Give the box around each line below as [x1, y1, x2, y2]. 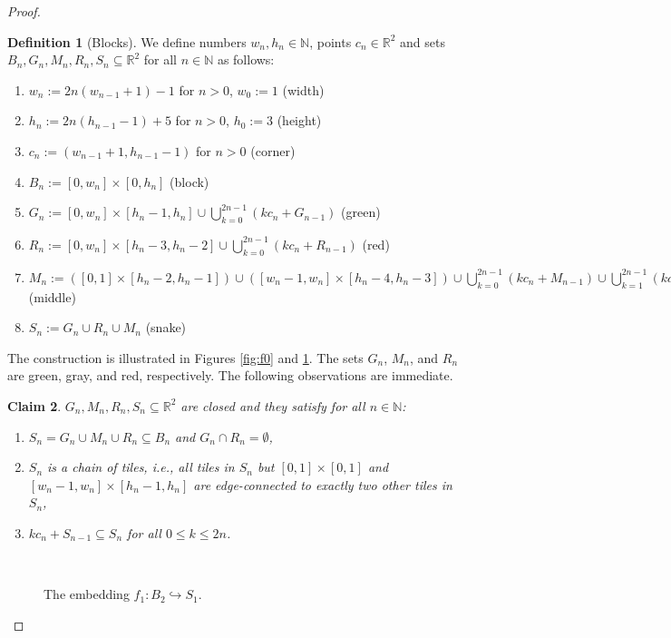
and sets [399, 32, 445, 51]
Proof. [7, 2, 41, 20]
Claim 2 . [7, 396, 62, 415]
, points [309, 32, 352, 51]
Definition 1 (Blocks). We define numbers [7, 32, 247, 51]
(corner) [250, 141, 296, 160]
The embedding [44, 584, 130, 604]
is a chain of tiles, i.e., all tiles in [47, 457, 235, 476]
